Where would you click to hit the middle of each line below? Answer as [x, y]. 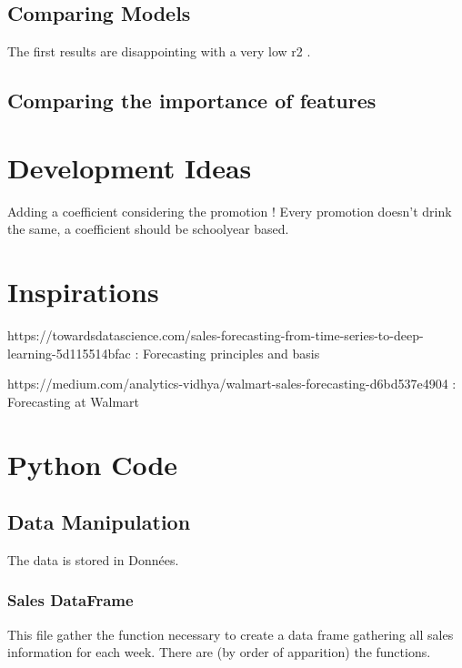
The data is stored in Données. [93, 559]
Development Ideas [130, 167]
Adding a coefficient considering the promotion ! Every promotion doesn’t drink [230, 211]
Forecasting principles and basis [231, 353]
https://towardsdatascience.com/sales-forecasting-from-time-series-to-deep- [216, 335]
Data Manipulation [99, 522]
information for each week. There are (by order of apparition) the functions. [219, 652]
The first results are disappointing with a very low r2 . [159, 51]
